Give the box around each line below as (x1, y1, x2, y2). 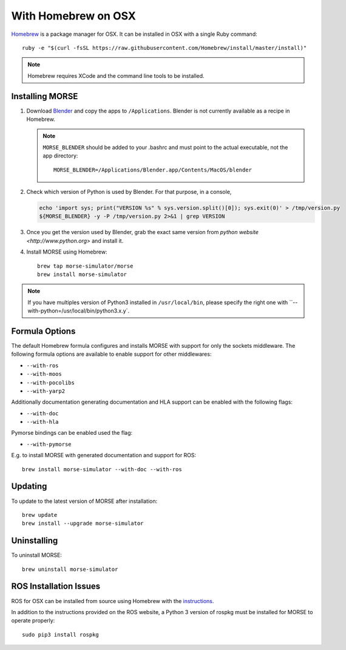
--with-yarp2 (26, 387, 66, 395)
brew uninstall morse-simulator (22, 565, 118, 573)
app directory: (42, 152, 78, 159)
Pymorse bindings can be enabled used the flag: (11, 429, 133, 437)
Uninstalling (11, 536, 58, 546)
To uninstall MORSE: (11, 551, 62, 559)
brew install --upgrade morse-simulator (22, 520, 144, 527)
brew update (22, 511, 58, 518)
